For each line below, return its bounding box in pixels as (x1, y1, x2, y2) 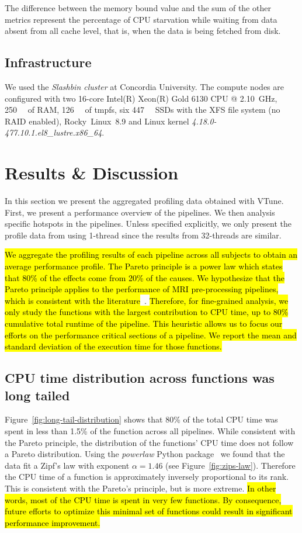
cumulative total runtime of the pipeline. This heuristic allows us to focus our (5, 317, 283, 330)
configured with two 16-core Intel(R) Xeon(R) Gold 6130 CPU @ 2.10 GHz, (5, 92, 277, 104)
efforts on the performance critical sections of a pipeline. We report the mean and (5, 328, 297, 341)
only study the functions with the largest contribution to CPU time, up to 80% (5, 306, 289, 318)
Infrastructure (5, 53, 92, 71)
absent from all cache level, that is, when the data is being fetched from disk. (5, 25, 281, 37)
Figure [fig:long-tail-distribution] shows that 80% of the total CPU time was (5, 413, 278, 425)
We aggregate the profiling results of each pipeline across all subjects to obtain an (5, 248, 298, 261)
